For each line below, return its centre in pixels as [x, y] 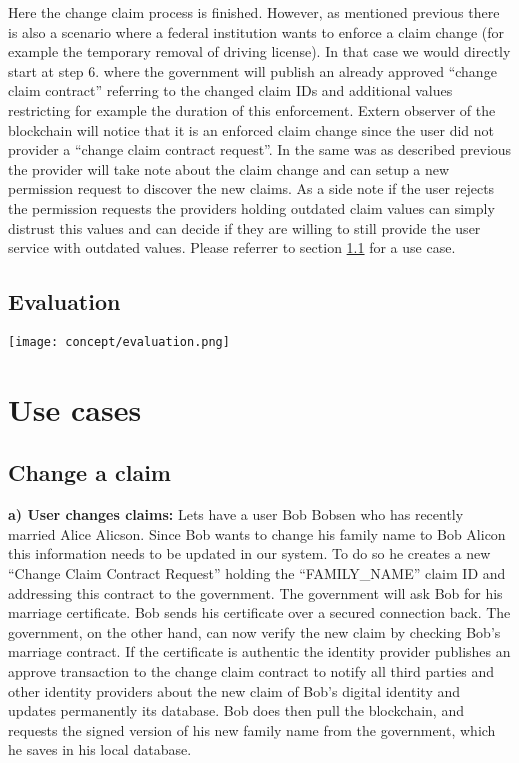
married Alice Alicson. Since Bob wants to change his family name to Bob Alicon [257, 533]
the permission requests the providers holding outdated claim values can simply [251, 207]
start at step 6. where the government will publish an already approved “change [252, 70]
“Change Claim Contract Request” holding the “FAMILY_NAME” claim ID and [257, 572]
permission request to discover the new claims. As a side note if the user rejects [251, 188]
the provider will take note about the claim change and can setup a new [229, 168]
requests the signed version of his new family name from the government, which [252, 729]
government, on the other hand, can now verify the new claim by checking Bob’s [254, 631]
